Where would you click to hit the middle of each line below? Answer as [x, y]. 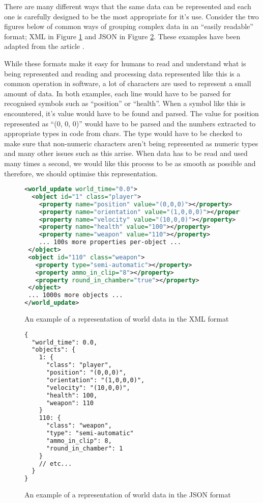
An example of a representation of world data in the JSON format [128, 495]
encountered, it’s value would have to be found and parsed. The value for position [131, 113]
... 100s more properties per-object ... [110, 242]
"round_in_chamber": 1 [84, 448]
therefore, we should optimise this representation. [81, 173]
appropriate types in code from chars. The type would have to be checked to [123, 133]
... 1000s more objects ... [76, 295]
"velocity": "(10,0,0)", [88, 388]
